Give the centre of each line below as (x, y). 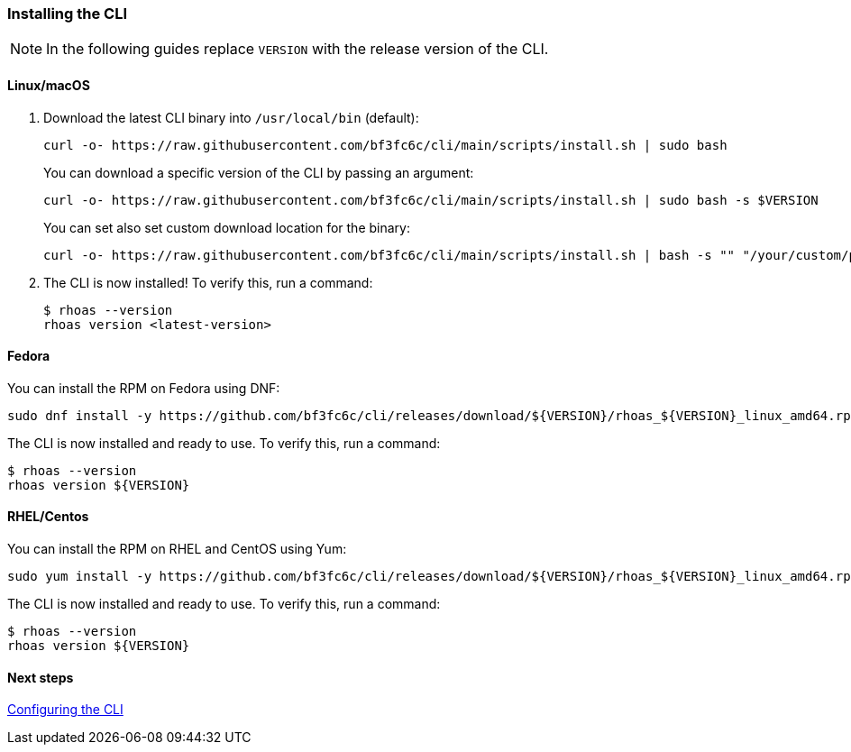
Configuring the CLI (65, 710)
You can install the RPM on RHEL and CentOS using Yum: (177, 549)
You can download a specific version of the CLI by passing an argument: (259, 172)
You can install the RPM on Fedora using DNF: (144, 388)
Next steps (41, 677)
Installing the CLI (67, 14)
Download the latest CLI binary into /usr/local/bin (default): (231, 117)
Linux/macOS (49, 85)
